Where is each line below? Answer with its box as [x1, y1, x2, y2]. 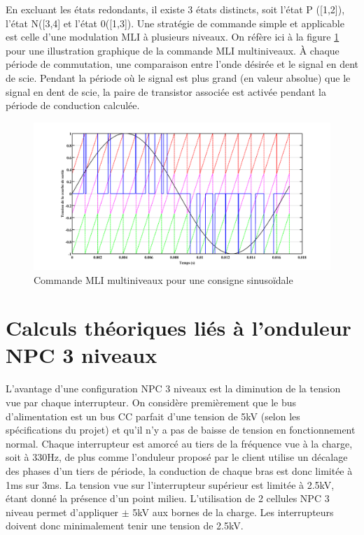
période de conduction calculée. [6, 98, 140, 113]
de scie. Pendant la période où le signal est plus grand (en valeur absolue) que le [6, 70, 351, 85]
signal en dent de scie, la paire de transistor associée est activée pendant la [6, 84, 326, 99]
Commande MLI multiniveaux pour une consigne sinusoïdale [34, 272, 293, 287]
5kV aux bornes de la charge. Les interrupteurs [132, 504, 334, 519]
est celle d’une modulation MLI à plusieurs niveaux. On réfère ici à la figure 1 [6, 29, 339, 44]
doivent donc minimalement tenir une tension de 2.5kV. [6, 518, 244, 533]
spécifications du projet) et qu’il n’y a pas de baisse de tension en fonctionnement [6, 422, 356, 437]
